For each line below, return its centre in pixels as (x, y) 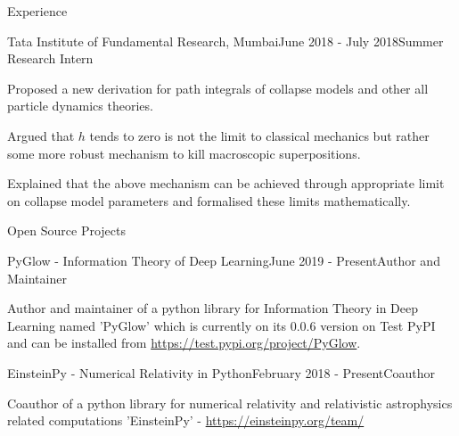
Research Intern (50, 58)
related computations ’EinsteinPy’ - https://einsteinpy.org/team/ (186, 420)
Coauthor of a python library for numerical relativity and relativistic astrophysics (230, 403)
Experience (37, 11)
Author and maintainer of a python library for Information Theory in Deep (213, 308)
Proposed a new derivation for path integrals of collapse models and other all (218, 88)
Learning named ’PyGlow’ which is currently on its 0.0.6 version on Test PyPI (221, 325)
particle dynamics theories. (80, 106)
